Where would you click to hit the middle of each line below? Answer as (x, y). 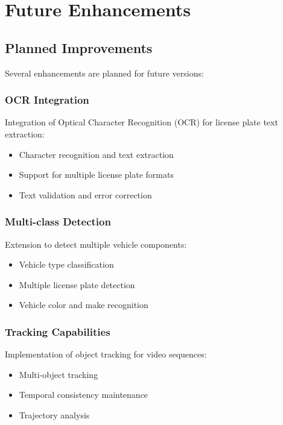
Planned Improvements (79, 47)
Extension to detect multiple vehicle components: (96, 244)
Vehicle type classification (66, 264)
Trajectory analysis (54, 414)
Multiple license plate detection (77, 284)
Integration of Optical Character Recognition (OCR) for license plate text (141, 122)
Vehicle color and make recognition (84, 305)
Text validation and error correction (85, 194)
